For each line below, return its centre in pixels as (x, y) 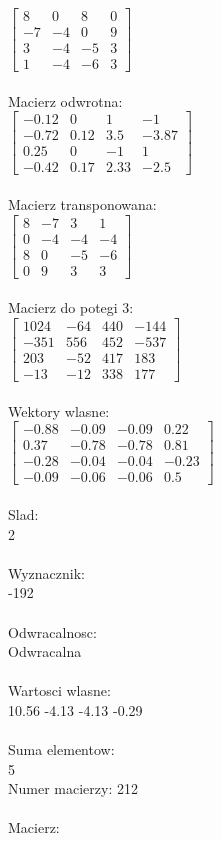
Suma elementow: (61, 749)
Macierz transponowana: (82, 204)
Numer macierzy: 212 (73, 788)
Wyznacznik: (47, 572)
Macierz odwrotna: (65, 100)
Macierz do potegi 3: (71, 307)
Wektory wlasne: (59, 410)
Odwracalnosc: (52, 631)
